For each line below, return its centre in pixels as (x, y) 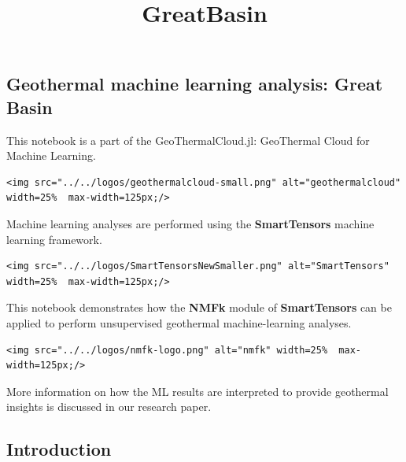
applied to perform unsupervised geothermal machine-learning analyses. (179, 322)
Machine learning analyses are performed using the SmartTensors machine (190, 223)
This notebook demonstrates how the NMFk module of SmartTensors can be (199, 307)
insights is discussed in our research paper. (109, 407)
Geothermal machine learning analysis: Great (195, 84)
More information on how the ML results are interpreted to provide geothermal (197, 391)
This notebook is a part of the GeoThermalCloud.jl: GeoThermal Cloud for (188, 140)
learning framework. (54, 239)
